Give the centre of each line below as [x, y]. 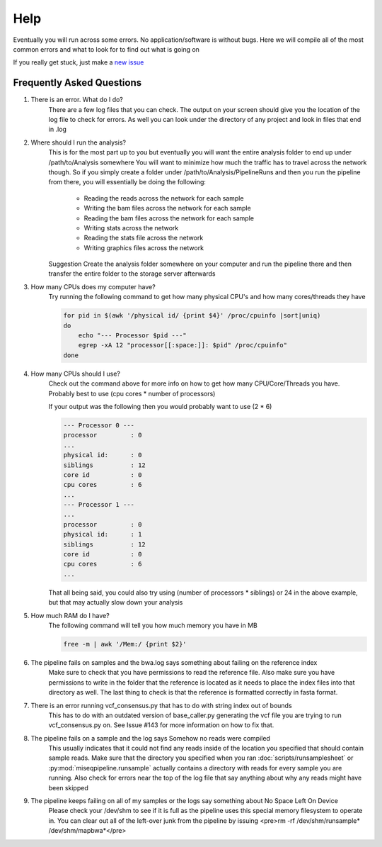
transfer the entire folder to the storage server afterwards [132, 274]
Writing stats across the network [131, 228]
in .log [58, 129]
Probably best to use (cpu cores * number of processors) [132, 393]
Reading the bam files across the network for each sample [169, 218]
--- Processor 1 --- [99, 505]
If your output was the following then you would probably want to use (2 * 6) [160, 406]
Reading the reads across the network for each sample [164, 198]
